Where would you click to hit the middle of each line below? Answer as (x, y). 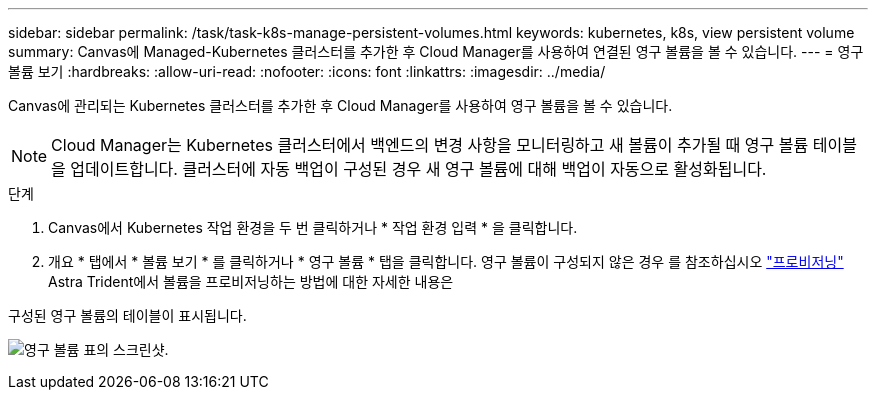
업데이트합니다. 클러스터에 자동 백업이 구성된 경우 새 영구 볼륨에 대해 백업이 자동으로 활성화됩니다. (418, 169)
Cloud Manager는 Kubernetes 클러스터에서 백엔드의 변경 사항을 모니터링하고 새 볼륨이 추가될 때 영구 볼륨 (430, 145)
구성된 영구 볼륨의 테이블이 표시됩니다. (127, 315)
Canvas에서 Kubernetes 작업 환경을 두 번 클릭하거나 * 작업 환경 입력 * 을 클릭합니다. (313, 227)
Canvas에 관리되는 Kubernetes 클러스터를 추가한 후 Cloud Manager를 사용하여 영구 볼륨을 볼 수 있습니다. (340, 105)
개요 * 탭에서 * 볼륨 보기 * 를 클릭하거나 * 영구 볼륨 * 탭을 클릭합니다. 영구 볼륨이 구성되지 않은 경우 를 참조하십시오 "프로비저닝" (446, 261)
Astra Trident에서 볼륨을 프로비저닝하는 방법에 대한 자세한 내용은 (251, 281)
